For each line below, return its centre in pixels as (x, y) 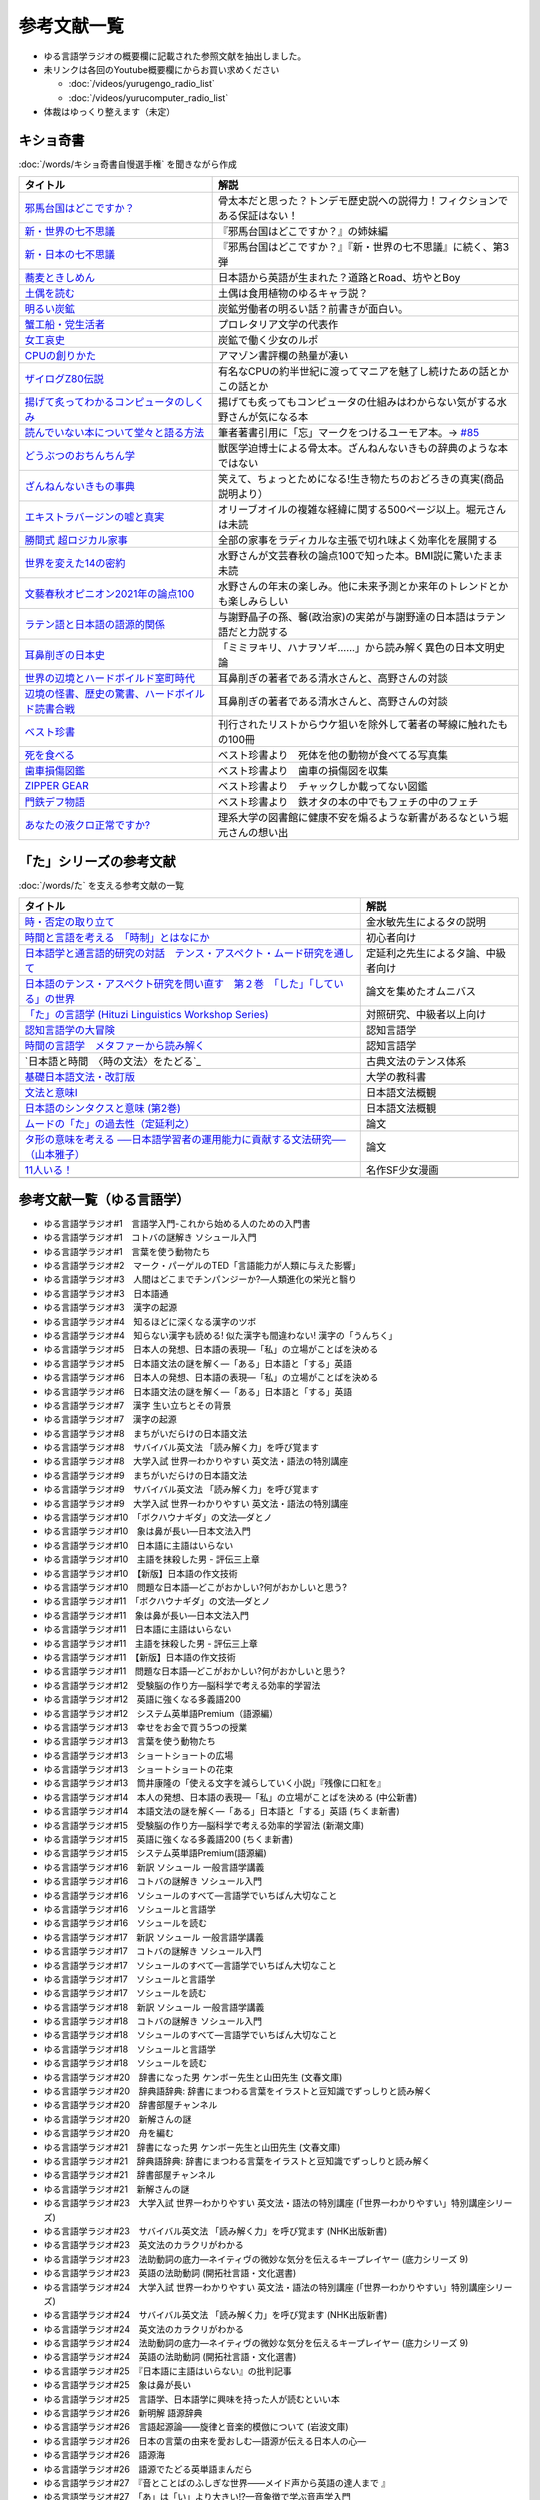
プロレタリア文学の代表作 (278, 325)
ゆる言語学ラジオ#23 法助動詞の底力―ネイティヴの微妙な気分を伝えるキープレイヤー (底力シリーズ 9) (256, 2259)
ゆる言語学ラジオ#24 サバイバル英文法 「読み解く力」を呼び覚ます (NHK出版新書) (215, 2315)
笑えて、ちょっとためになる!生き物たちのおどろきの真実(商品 (361, 479)
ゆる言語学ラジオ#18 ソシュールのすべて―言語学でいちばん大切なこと (190, 2035)
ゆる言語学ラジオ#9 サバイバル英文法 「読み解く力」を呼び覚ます (181, 1489)
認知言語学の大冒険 (69, 1030)
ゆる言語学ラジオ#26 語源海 (104, 2455)
